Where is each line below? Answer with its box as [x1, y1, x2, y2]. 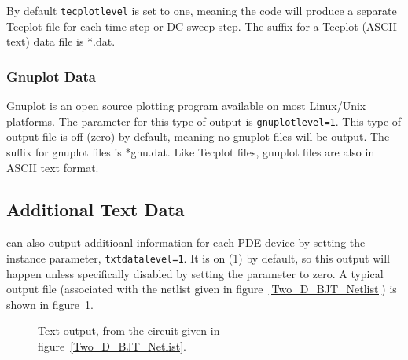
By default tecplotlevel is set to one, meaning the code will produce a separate [6, 2, 397, 18]
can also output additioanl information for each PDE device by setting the [6, 234, 366, 251]
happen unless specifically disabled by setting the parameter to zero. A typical [6, 265, 384, 281]
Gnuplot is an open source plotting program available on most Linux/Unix [6, 97, 366, 114]
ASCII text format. [6, 159, 99, 175]
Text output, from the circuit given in [38, 322, 220, 339]
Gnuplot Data [6, 66, 96, 86]
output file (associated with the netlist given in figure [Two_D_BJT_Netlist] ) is [6, 281, 397, 297]
